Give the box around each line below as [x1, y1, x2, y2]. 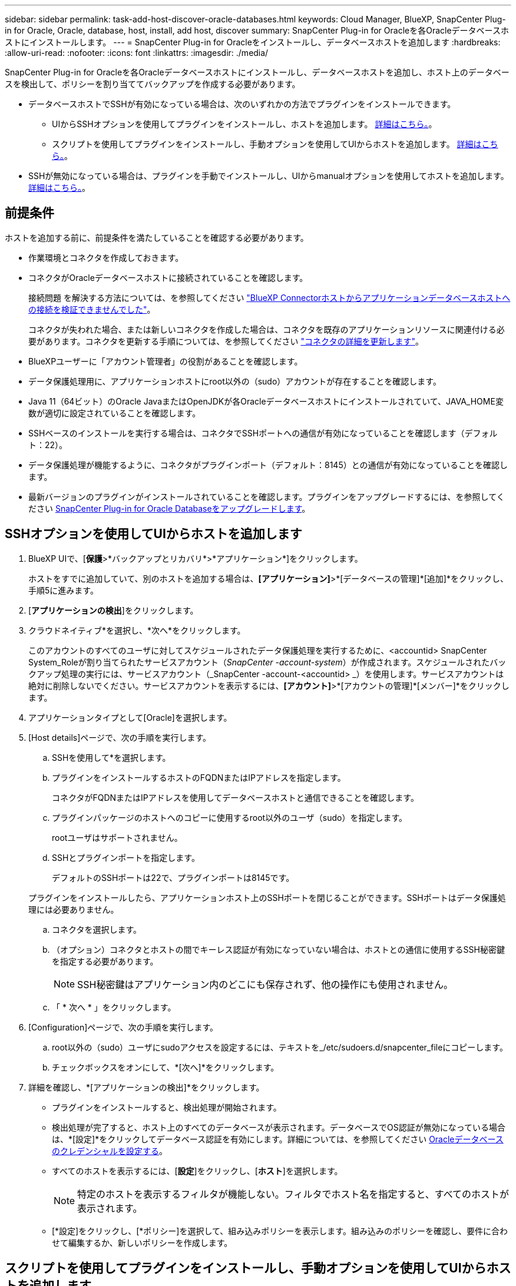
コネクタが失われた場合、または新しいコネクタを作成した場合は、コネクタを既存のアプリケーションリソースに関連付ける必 [28, 324, 505, 334]
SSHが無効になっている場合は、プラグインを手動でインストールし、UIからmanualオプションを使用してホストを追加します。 [28, 171, 509, 181]
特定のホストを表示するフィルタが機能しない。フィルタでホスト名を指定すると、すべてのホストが [77, 1188, 510, 1200]
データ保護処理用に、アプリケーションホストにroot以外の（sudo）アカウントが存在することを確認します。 [28, 376, 441, 386]
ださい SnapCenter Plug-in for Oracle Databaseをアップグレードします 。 [28, 503, 310, 513]
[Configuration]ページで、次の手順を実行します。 [28, 1022, 219, 1032]
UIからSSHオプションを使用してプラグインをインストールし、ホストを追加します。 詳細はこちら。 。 [52, 119, 437, 129]
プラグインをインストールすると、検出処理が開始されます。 [52, 1102, 282, 1112]
